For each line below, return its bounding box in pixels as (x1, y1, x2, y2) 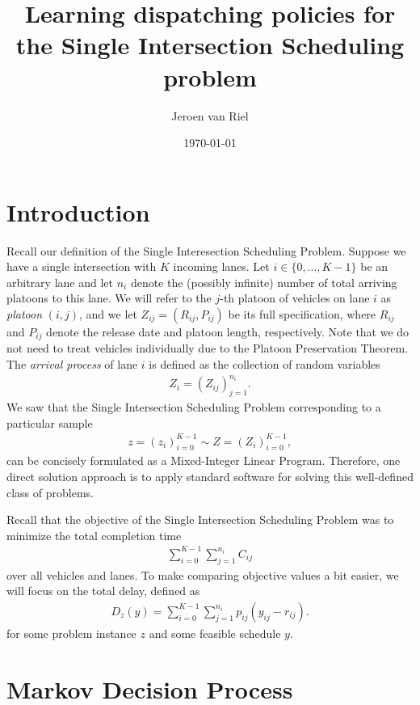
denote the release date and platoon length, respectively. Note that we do (46, 323, 409, 340)
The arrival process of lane (6, 356, 138, 373)
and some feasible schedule (149, 625, 281, 641)
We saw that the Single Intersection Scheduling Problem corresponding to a (6, 398, 381, 415)
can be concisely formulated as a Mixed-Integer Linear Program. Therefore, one (6, 452, 401, 469)
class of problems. (6, 483, 94, 500)
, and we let (79, 306, 137, 322)
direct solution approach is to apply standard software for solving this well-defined (6, 468, 414, 485)
